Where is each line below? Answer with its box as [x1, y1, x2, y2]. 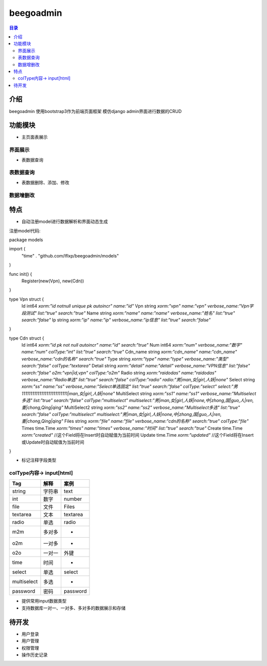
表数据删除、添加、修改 [21, 179, 69, 185]
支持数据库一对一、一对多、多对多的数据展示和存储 [21, 605, 126, 611]
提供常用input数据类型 [21, 598, 67, 604]
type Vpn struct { [9, 296, 44, 302]
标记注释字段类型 [21, 457, 56, 463]
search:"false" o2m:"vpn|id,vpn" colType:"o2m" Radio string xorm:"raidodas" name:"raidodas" [21, 369, 217, 376]
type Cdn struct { [9, 335, 44, 341]
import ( [9, 246, 26, 252]
